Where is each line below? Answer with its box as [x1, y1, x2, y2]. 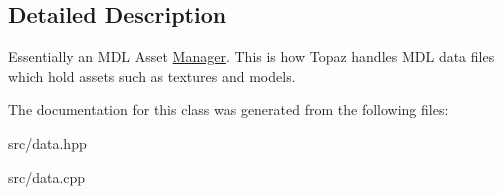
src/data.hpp [8, 132, 87, 153]
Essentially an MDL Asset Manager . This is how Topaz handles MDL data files [8, 46, 495, 67]
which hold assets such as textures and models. [8, 65, 296, 86]
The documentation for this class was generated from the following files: [8, 99, 449, 120]
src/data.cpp [8, 166, 86, 187]
